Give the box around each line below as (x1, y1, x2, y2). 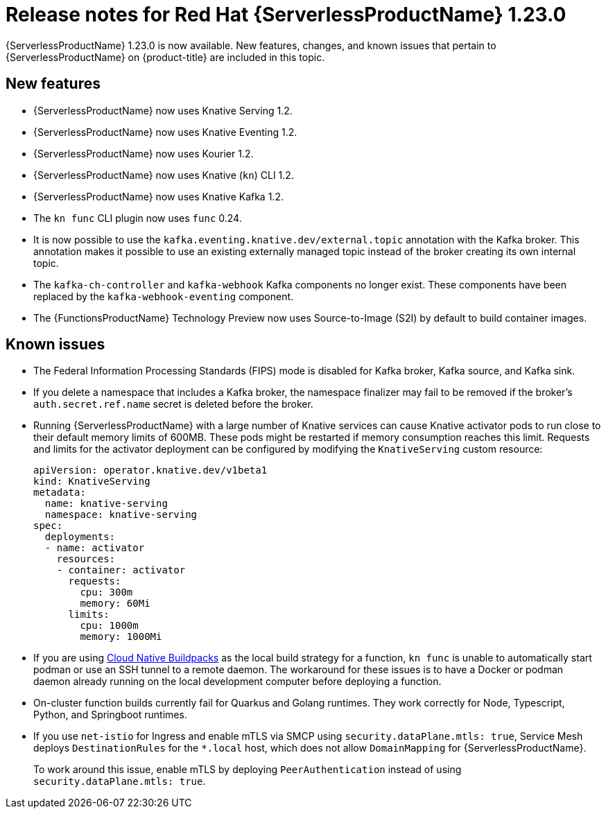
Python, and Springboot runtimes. (33, 709, 187, 721)
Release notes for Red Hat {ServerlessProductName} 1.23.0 (6, 3, 566, 26)
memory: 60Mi (80, 598, 150, 609)
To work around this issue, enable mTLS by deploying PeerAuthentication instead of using (33, 763, 462, 776)
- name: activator (44, 542, 145, 554)
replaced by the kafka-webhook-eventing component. (33, 290, 294, 302)
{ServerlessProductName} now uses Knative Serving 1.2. (33, 104, 293, 116)
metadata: (33, 487, 86, 499)
